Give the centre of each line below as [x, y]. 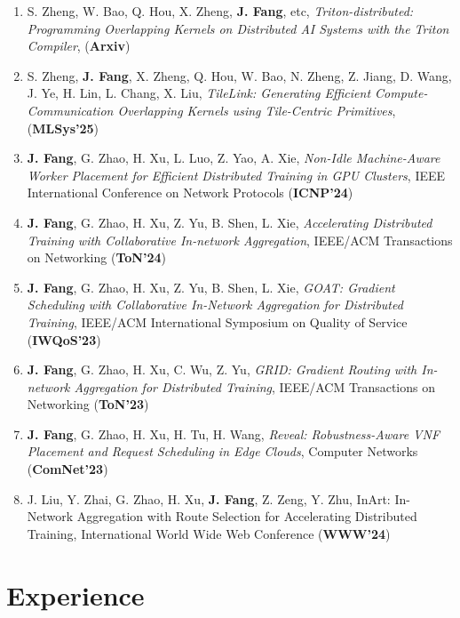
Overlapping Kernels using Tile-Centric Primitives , [257, 110]
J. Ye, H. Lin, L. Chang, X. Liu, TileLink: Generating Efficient [199, 93]
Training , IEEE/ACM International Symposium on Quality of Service [217, 321]
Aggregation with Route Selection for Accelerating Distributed [247, 516]
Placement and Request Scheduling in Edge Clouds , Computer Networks [222, 451]
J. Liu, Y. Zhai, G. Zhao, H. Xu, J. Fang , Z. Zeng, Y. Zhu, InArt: [209, 498]
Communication [70, 110]
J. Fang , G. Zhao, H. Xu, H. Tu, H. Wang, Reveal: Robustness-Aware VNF [234, 433]
